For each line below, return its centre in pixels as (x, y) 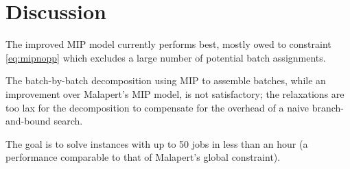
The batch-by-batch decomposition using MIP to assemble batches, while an (166, 80)
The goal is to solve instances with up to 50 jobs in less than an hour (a (157, 143)
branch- (328, 107)
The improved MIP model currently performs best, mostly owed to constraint (168, 44)
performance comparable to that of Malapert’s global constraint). (143, 157)
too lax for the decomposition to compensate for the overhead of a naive (157, 107)
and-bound (28, 121)
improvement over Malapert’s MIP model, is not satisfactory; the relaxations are (175, 93)
